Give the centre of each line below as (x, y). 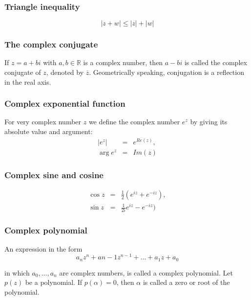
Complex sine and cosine (54, 174)
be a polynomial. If (53, 282)
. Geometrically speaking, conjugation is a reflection (167, 72)
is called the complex (216, 62)
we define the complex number (134, 122)
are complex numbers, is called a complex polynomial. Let (146, 272)
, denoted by (65, 72)
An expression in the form (43, 248)
